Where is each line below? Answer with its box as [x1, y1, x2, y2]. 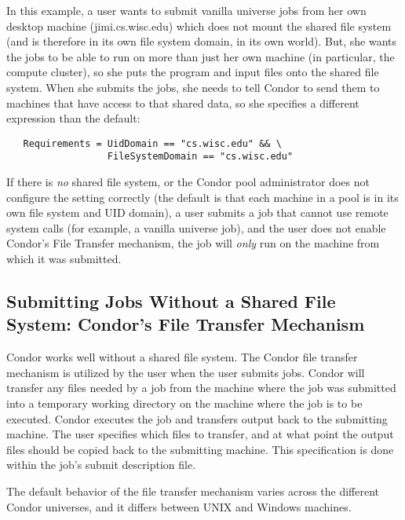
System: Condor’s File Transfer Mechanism [6, 312, 365, 336]
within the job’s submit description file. [6, 456, 196, 473]
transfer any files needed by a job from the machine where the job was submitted [6, 379, 396, 396]
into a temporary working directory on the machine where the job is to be [6, 395, 363, 411]
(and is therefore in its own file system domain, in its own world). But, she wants [6, 33, 397, 49]
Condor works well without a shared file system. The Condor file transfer [6, 349, 358, 365]
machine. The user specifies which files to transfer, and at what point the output [6, 426, 394, 442]
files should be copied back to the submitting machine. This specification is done [6, 441, 394, 457]
